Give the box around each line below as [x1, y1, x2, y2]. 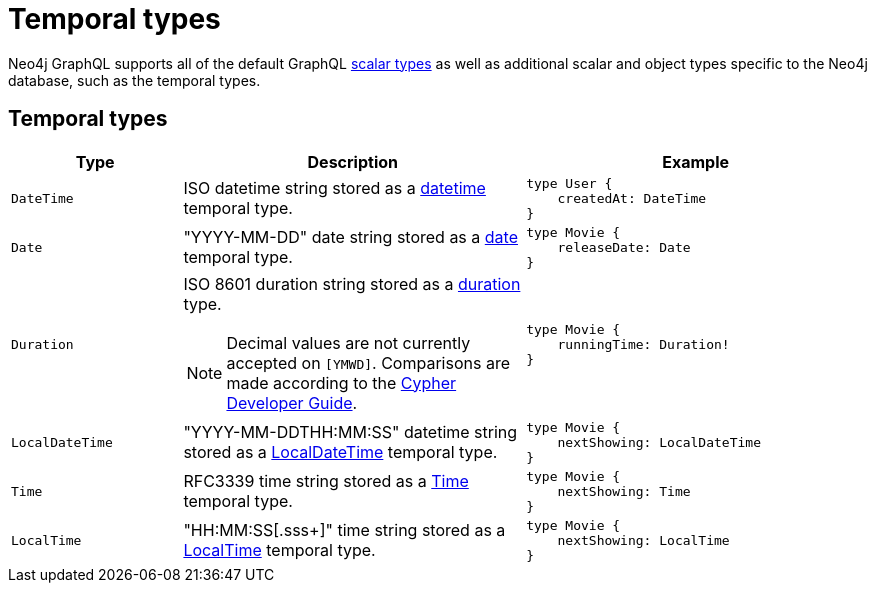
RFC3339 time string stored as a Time [183, 471, 469, 492]
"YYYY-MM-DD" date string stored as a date [183, 227, 518, 248]
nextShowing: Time [557, 483, 691, 499]
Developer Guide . [226, 392, 358, 413]
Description [307, 151, 398, 172]
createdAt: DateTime [557, 190, 707, 206]
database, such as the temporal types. [8, 71, 261, 89]
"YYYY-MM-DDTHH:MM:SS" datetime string [183, 422, 518, 443]
